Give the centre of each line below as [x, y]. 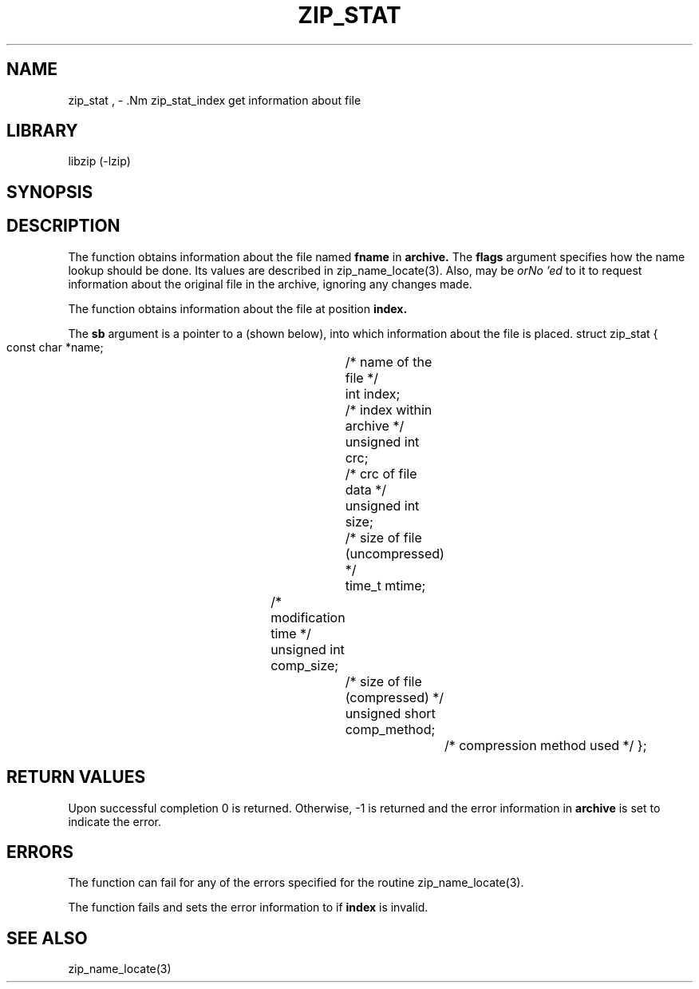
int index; [373, 393]
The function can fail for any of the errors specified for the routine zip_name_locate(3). [296, 883]
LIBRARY [42, 131]
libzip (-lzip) [99, 161]
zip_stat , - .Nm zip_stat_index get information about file [215, 100]
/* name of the [389, 361]
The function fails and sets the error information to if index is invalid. [248, 908]
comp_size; [305, 665]
